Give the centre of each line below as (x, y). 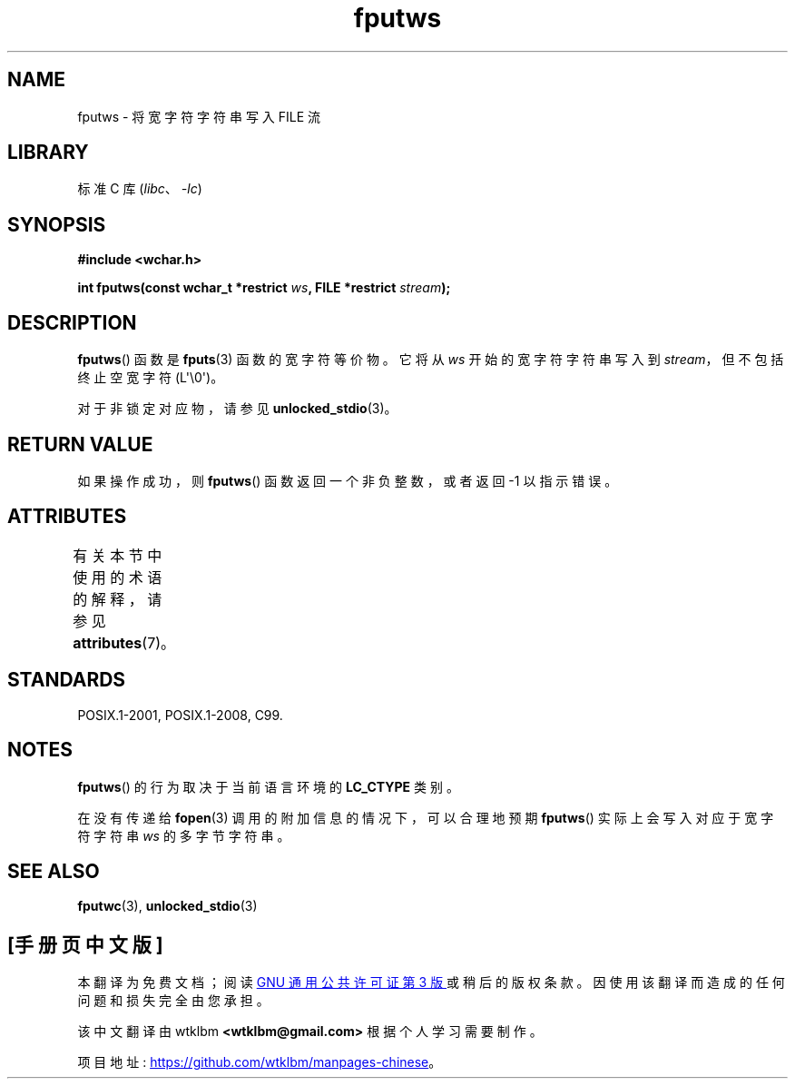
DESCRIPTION (72, 322)
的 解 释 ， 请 (118, 599)
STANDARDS (67, 680)
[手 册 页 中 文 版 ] (85, 944)
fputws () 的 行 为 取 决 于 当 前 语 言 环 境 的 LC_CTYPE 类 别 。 (268, 786)
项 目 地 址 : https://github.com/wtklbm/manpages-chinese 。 (260, 1062)
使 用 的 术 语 (118, 577)
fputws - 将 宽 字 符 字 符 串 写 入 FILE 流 (199, 116)
